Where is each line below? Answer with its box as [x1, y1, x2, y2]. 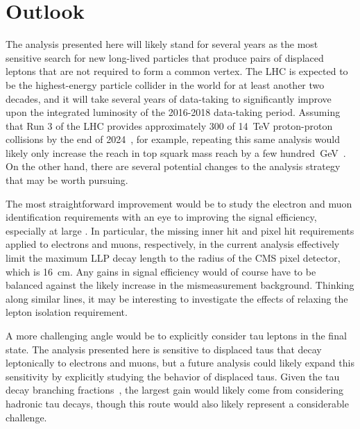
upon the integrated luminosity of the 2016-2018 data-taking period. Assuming [6, 105, 341, 119]
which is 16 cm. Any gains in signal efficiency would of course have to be [6, 264, 316, 278]
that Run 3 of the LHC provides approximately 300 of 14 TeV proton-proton [6, 118, 333, 133]
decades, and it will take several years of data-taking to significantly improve [6, 91, 332, 106]
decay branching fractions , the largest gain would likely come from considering [6, 382, 343, 397]
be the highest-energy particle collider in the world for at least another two [6, 77, 325, 92]
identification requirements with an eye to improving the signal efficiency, [6, 210, 317, 224]
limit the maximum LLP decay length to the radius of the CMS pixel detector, [6, 251, 341, 265]
